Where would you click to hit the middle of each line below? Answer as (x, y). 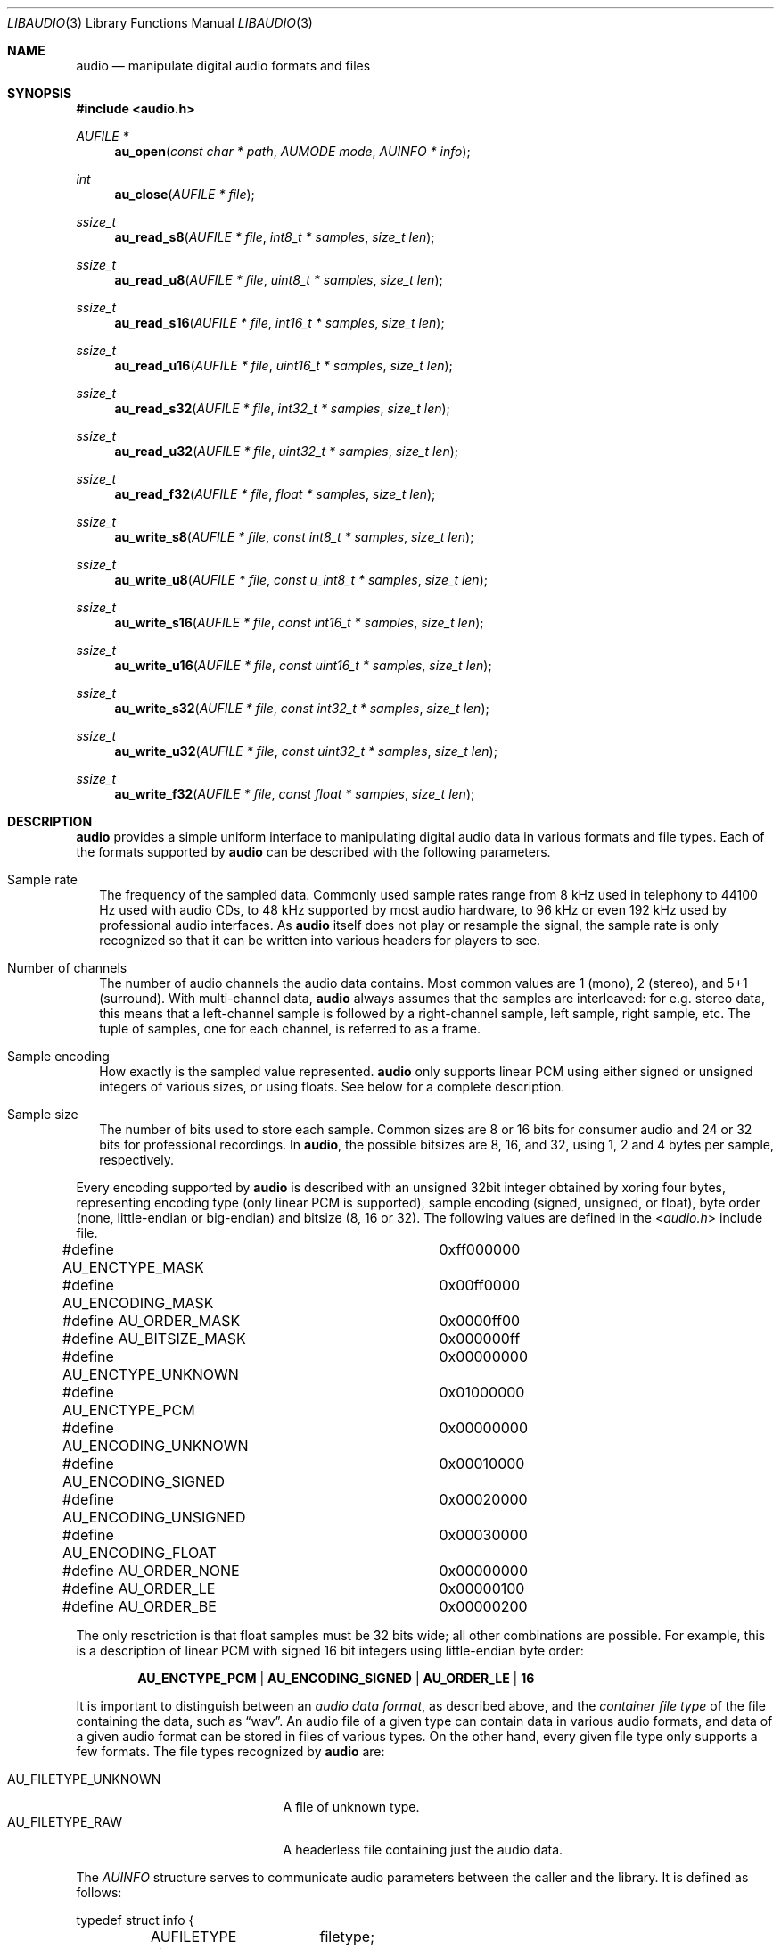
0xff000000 (480, 1249)
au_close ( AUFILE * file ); (185, 194)
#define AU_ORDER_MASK (152, 1321)
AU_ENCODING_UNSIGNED (154, 1517)
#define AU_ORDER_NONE (151, 1571)
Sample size (43, 1114)
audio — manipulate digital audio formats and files (223, 66)
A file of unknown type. (351, 1807)
